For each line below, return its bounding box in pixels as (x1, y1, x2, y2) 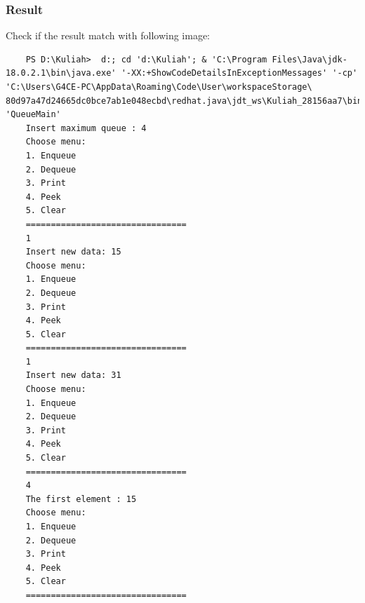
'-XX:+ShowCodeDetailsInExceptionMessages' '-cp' (121, 68, 358, 79)
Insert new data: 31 (25, 370, 121, 381)
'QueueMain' (6, 109, 61, 120)
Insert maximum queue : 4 (25, 123, 147, 133)
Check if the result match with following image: (6, 28, 210, 43)
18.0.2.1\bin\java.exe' (6, 68, 117, 79)
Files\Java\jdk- (272, 54, 347, 65)
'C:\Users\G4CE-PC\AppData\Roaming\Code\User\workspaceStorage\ (6, 82, 312, 92)
